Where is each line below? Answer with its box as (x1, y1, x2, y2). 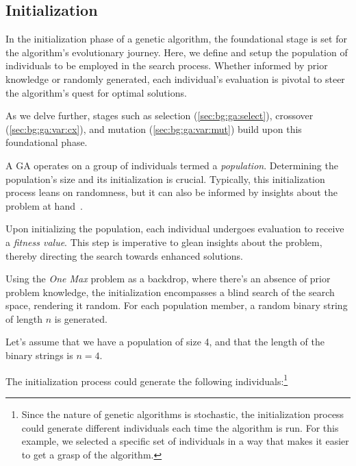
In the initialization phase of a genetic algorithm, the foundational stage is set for (5, 32, 347, 46)
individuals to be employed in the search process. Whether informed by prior (5, 58, 328, 73)
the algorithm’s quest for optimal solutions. (5, 85, 187, 99)
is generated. (54, 311, 107, 326)
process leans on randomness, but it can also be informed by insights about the (5, 185, 338, 199)
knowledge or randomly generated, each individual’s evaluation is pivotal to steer (5, 71, 345, 86)
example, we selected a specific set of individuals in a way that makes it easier (21, 434, 349, 448)
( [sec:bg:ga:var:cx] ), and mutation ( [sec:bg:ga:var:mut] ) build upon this (5, 121, 302, 136)
